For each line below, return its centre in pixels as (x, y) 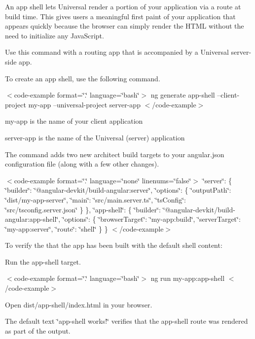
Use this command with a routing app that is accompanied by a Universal (117, 52)
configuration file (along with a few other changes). (82, 164)
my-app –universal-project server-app (84, 104)
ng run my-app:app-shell (188, 278)
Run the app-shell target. (43, 261)
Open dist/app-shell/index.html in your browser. (79, 304)
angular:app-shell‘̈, (33, 219)
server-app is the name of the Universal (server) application (95, 137)
